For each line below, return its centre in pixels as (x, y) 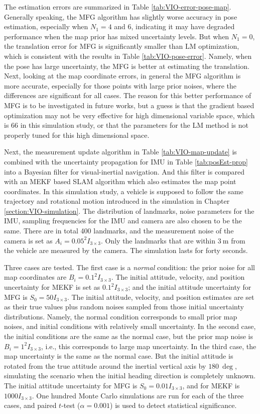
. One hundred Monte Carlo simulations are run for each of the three (138, 395)
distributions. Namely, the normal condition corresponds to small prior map (121, 316)
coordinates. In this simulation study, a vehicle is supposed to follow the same (124, 191)
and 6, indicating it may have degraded (174, 26)
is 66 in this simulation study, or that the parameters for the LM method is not (126, 125)
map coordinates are (35, 277)
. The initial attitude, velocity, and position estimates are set (161, 297)
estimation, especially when (46, 26)
